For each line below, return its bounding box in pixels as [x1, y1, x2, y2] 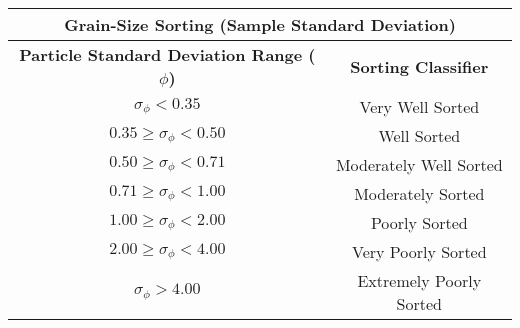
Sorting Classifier [350, 54, 489, 78]
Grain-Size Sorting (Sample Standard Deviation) [64, 13, 456, 36]
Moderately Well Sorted [335, 153, 503, 176]
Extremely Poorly [357, 269, 482, 292]
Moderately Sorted [354, 182, 485, 205]
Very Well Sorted [359, 95, 480, 118]
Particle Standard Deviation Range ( [19, 43, 316, 66]
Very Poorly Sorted [352, 240, 487, 263]
